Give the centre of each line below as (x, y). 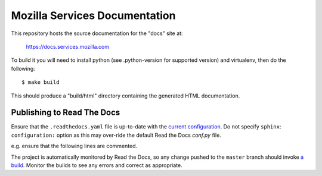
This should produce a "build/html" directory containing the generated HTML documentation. (126, 96)
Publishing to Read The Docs (66, 113)
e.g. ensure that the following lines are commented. (74, 146)
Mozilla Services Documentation (93, 15)
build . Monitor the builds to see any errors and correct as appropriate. (97, 165)
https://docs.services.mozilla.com (68, 46)
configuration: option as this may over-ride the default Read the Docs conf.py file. (116, 135)
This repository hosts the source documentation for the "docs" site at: (97, 33)
